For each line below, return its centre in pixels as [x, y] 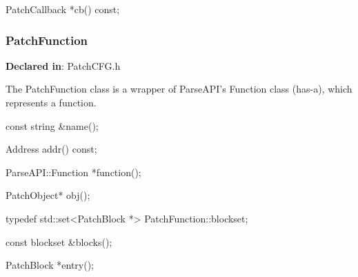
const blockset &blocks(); [59, 241]
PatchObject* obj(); [48, 195]
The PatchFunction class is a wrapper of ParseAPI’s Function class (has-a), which [179, 89]
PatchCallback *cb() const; [63, 9]
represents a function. [51, 102]
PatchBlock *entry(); [50, 265]
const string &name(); [52, 125]
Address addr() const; [51, 149]
